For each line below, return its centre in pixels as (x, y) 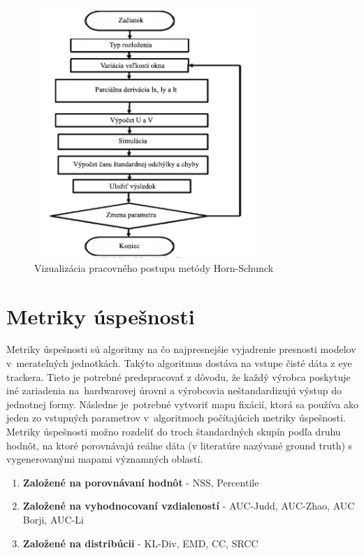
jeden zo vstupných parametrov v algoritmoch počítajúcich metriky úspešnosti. (176, 418)
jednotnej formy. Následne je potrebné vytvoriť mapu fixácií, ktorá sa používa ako (182, 404)
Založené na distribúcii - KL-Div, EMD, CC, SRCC (140, 543)
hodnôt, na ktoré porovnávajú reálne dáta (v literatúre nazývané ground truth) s (180, 445)
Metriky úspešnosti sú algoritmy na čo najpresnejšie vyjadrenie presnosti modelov (181, 349)
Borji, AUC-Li (53, 520)
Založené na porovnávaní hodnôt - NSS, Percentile (141, 482)
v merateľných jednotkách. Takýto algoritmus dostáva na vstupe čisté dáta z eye (179, 363)
